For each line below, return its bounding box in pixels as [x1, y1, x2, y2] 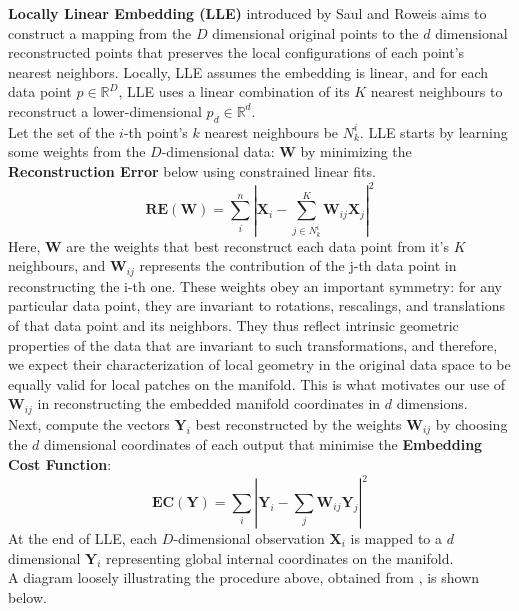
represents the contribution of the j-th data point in [139, 255, 457, 276]
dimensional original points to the [212, 22, 419, 43]
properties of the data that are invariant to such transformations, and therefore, [8, 334, 498, 355]
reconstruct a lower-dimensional [8, 100, 202, 121]
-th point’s [123, 121, 188, 142]
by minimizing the [300, 141, 412, 162]
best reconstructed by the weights [195, 413, 402, 434]
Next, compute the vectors [8, 413, 170, 434]
